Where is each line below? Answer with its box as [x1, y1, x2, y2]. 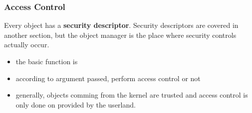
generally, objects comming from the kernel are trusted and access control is [15, 90, 248, 100]
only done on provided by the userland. [15, 99, 136, 110]
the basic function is [15, 56, 78, 66]
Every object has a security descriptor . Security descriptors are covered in [4, 20, 239, 30]
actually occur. [4, 39, 49, 50]
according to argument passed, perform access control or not [15, 73, 201, 83]
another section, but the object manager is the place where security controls [4, 29, 237, 40]
